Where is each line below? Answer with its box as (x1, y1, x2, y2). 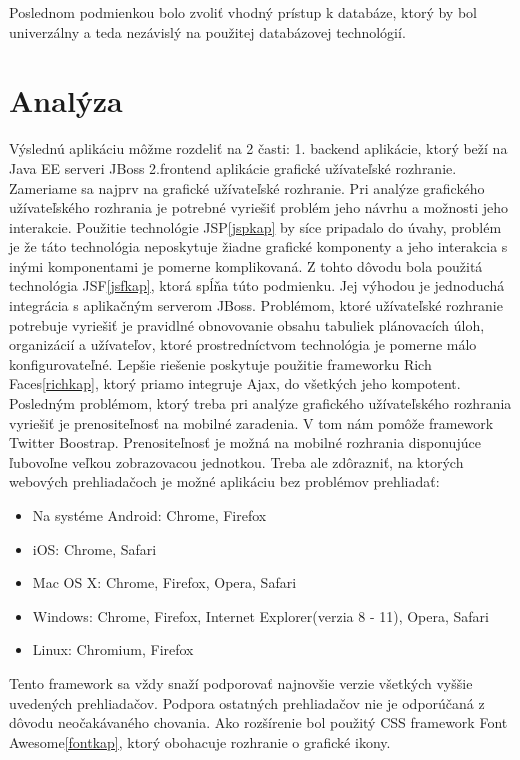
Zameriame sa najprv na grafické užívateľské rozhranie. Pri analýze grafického (9, 177, 485, 198)
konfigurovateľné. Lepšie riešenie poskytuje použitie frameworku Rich (9, 353, 432, 374)
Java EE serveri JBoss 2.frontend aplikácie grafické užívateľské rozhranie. (9, 157, 457, 178)
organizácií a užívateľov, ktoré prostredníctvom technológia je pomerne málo (9, 334, 477, 355)
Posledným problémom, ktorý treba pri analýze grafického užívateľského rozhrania (9, 393, 512, 414)
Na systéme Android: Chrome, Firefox (32, 505, 267, 525)
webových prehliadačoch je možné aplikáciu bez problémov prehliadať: (9, 471, 440, 492)
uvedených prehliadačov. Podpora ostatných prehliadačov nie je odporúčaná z (9, 692, 485, 713)
